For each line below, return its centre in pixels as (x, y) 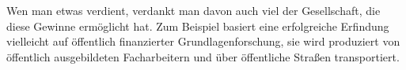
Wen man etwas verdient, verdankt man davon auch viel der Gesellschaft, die (194, 10)
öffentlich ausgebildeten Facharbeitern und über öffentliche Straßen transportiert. (203, 56)
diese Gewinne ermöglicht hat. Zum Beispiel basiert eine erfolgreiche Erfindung (198, 26)
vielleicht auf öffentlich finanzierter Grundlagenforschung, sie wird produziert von (203, 41)
